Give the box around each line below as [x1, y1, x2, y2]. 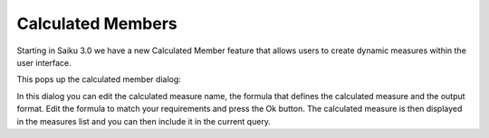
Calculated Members [16, 14, 177, 33]
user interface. [16, 57, 72, 68]
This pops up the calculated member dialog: [16, 74, 181, 85]
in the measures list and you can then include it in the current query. [16, 115, 272, 126]
